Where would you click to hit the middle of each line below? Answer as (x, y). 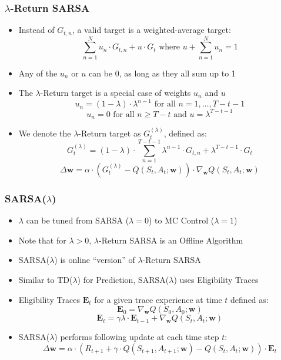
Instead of (36, 30)
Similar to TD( (46, 279)
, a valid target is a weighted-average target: (151, 30)
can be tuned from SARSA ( (78, 220)
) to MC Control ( (181, 220)
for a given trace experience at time (158, 299)
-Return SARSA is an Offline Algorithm (171, 240)
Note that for (42, 240)
